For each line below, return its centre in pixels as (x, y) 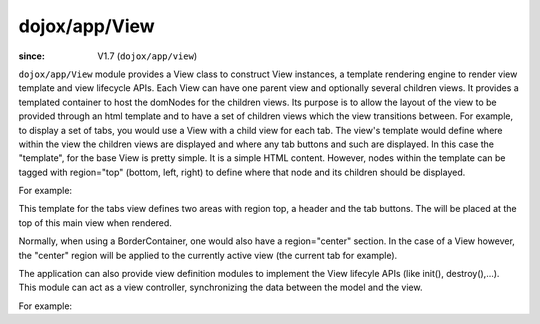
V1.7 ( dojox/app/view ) (147, 56)
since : (31, 56)
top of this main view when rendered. (95, 222)
